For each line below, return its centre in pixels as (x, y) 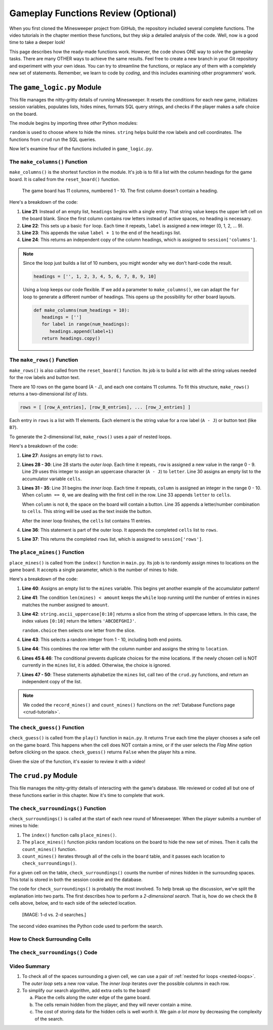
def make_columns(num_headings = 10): (82, 310)
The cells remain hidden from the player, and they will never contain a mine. (113, 1004)
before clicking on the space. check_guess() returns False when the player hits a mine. (103, 752)
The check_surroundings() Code (53, 953)
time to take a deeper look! (37, 42)
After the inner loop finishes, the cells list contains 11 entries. (87, 521)
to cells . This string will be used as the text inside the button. (87, 511)
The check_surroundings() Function (58, 808)
